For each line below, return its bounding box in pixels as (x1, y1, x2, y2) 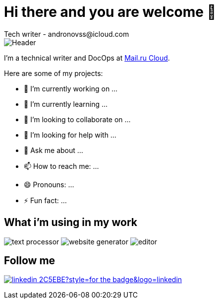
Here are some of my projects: (4, 69, 103, 77)
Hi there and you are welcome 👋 (4, 3, 217, 20)
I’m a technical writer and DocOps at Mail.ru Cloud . (4, 53, 170, 62)
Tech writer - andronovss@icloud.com (4, 29, 129, 38)
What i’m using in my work (4, 216, 137, 229)
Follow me (4, 254, 55, 267)
